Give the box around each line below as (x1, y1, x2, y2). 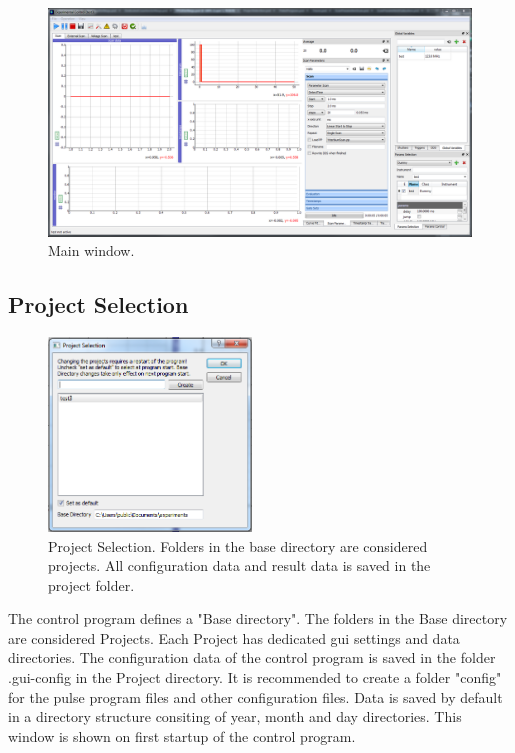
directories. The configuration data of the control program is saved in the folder (8, 647, 496, 668)
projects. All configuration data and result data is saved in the (48, 555, 431, 576)
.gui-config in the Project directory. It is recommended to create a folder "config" (8, 667, 502, 688)
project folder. (48, 574, 135, 595)
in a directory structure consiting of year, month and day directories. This (8, 706, 462, 727)
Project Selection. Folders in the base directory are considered (48, 535, 428, 556)
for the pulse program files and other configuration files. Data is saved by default (8, 686, 503, 707)
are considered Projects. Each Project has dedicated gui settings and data (8, 627, 460, 648)
